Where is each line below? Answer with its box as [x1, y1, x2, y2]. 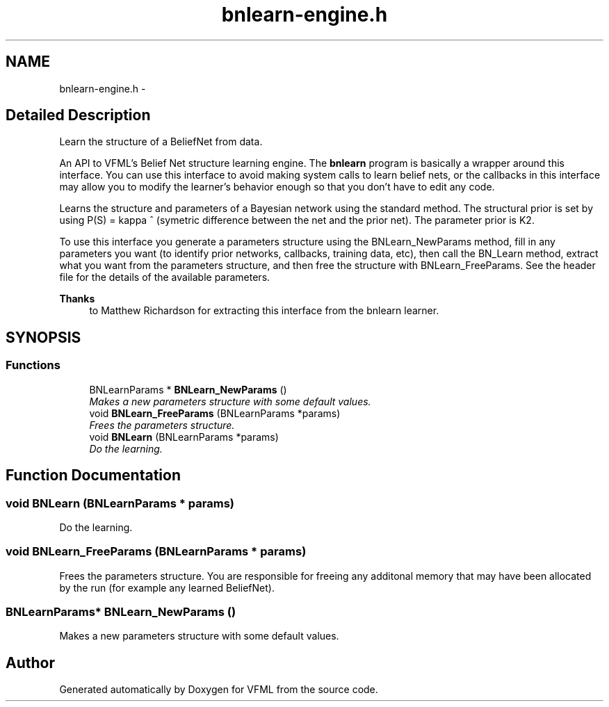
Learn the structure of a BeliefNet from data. [59, 136, 263, 148]
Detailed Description [6, 106, 151, 124]
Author [6, 653, 55, 672]
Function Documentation [6, 466, 181, 485]
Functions [6, 358, 60, 373]
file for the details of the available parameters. [59, 271, 270, 284]
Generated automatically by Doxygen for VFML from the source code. [59, 683, 378, 696]
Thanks [59, 293, 95, 305]
